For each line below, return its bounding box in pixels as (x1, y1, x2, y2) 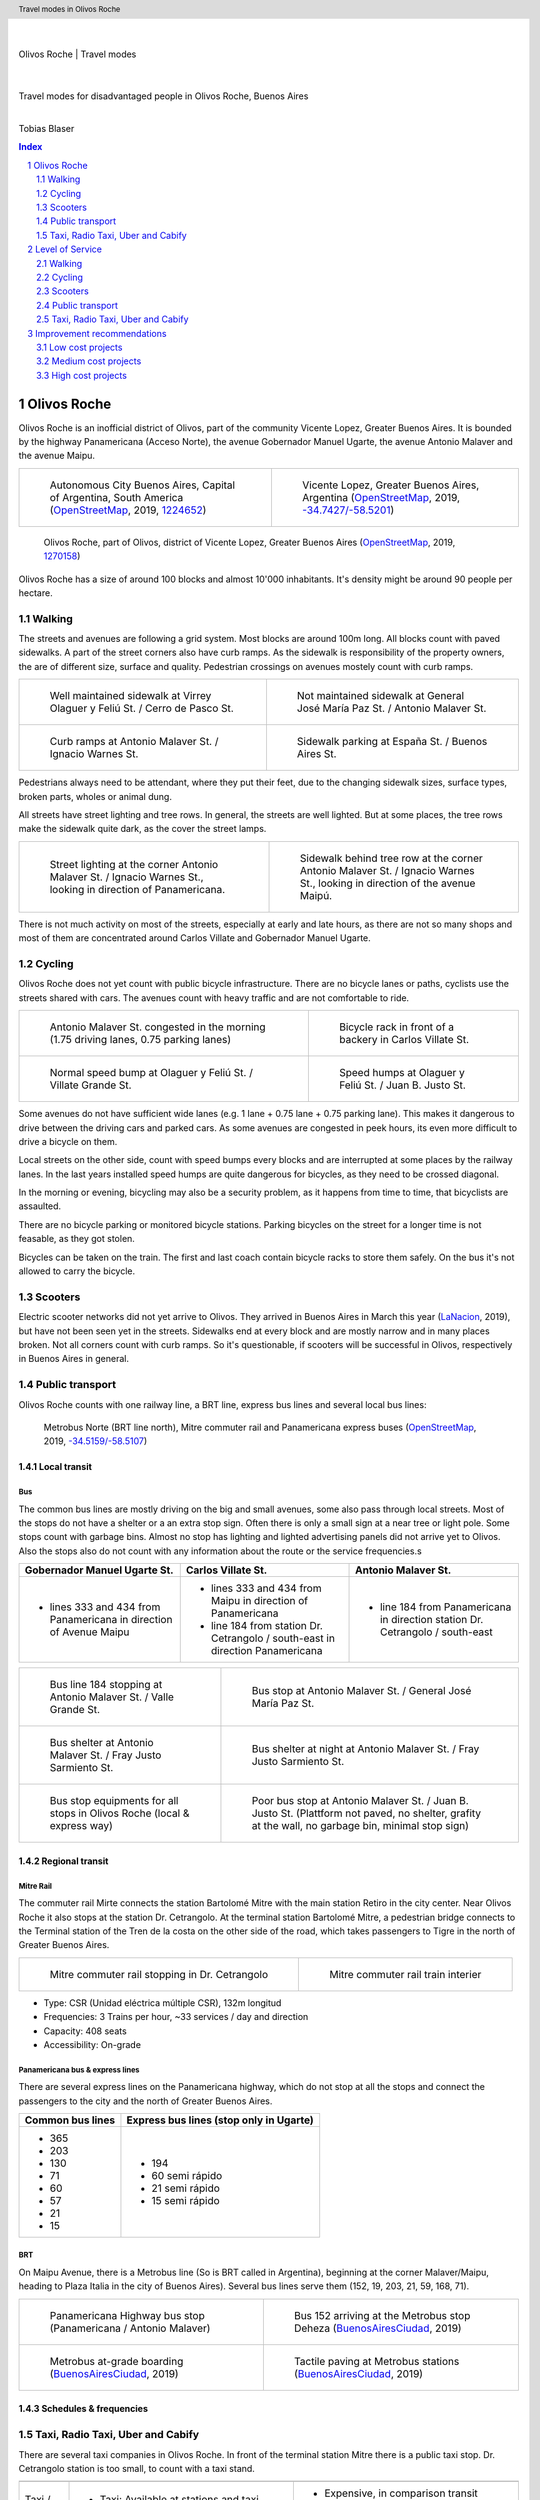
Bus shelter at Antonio (49, 1736, 154, 1750)
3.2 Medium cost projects (36, 355, 142, 367)
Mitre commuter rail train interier (329, 1967, 482, 1981)
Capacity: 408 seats (43, 2025, 127, 2037)
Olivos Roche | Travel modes (18, 48, 137, 60)
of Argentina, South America (49, 490, 184, 504)
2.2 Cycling (36, 271, 84, 283)
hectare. (18, 586, 54, 599)
